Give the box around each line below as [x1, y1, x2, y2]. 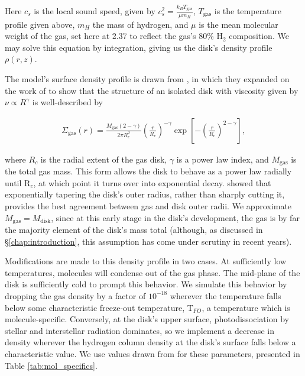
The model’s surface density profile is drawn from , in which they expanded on [5, 72, 290, 85]
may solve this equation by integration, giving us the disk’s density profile [5, 41, 272, 53]
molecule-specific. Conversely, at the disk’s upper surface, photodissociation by [5, 313, 289, 325]
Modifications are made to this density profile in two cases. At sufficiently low [5, 255, 287, 267]
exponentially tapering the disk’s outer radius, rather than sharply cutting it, [5, 188, 285, 200]
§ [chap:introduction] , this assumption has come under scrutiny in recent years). [5, 235, 292, 247]
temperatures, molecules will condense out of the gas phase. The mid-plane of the [5, 266, 300, 278]
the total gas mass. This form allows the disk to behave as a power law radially [5, 165, 292, 177]
